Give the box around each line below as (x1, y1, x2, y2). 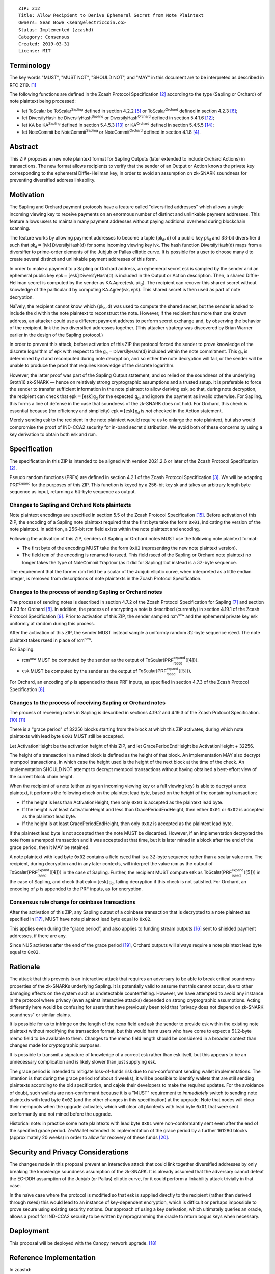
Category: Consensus (18, 34, 70, 40)
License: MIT (18, 48, 51, 54)
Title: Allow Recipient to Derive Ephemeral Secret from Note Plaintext (18, 13, 204, 18)
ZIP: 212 (18, 6, 40, 11)
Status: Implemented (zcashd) (18, 27, 94, 33)
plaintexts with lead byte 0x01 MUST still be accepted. (9, 733, 124, 739)
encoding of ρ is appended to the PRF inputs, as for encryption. (9, 886, 143, 892)
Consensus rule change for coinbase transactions (9, 898, 136, 906)
